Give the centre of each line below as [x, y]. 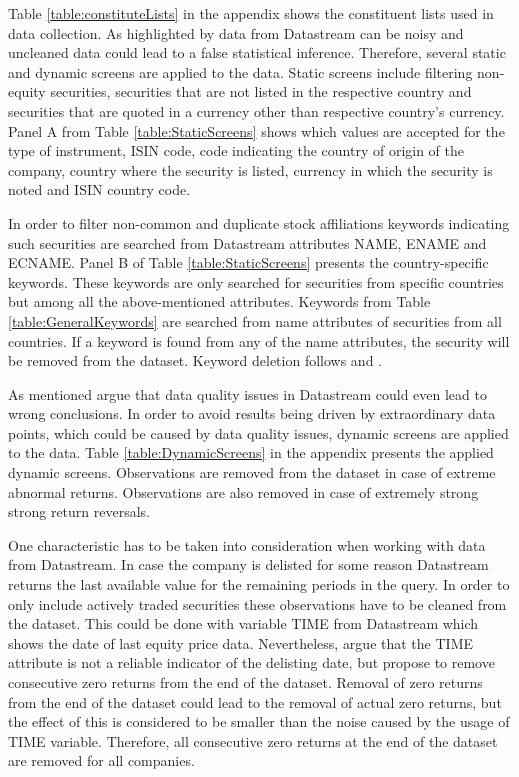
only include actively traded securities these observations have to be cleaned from [257, 603]
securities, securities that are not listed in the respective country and [261, 91]
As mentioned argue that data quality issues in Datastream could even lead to [247, 393]
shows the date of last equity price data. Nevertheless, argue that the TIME [241, 642]
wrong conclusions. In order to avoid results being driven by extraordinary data [252, 413]
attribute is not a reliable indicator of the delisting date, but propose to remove [251, 662]
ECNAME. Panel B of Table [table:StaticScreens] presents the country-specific [248, 262]
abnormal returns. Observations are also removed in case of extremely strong [243, 491]
